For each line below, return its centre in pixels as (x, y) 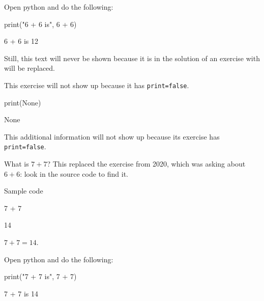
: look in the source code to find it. (74, 173)
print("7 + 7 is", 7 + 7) (40, 276)
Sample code (24, 191)
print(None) (23, 102)
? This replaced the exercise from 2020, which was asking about (146, 164)
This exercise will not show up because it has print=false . (97, 85)
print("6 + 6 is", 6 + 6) (40, 24)
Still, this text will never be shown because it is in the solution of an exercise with (132, 58)
